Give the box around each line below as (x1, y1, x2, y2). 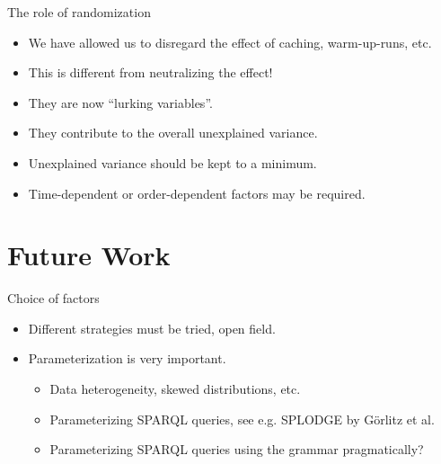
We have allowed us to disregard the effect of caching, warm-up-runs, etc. (28, 32, 432, 51)
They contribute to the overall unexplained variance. (28, 123, 318, 142)
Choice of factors (7, 289, 100, 308)
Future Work (7, 236, 171, 273)
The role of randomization (7, 3, 151, 21)
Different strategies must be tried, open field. (28, 318, 276, 337)
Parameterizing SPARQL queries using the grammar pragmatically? (49, 440, 424, 459)
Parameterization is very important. (28, 349, 226, 368)
